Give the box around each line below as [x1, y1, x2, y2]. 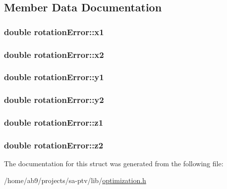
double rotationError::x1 [4, 25, 104, 38]
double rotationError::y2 [4, 94, 104, 106]
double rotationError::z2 [4, 139, 104, 151]
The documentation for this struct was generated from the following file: [4, 158, 224, 169]
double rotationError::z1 [4, 116, 104, 129]
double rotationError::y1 [4, 71, 104, 83]
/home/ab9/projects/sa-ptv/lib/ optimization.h [4, 175, 146, 185]
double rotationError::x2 [4, 48, 104, 60]
